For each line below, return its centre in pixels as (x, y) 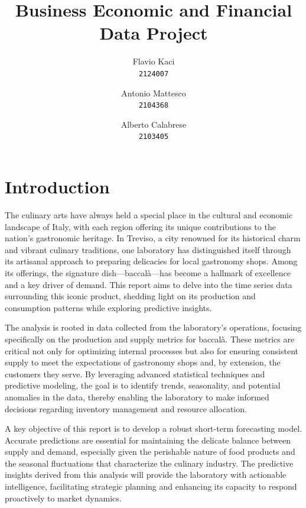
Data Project (154, 33)
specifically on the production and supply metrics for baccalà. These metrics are (150, 339)
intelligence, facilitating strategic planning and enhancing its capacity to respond (151, 486)
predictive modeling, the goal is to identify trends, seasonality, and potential (143, 385)
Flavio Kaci (154, 61)
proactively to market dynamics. (63, 498)
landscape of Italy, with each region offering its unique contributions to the (140, 226)
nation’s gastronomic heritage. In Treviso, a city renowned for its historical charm (153, 238)
